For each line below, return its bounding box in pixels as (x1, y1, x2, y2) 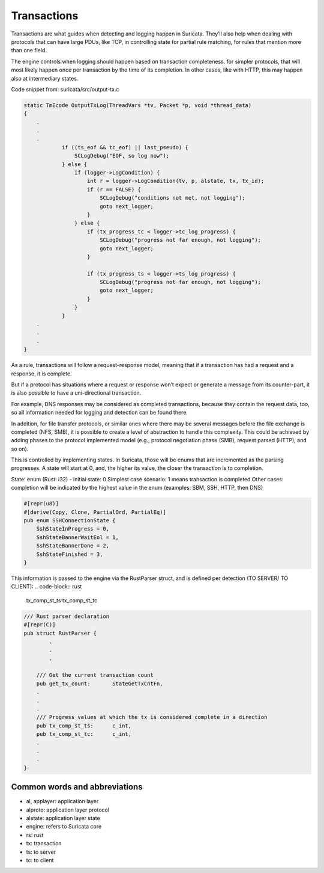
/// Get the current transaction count (36, 671, 154, 679)
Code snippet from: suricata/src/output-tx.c (11, 85, 119, 93)
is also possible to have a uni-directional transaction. (11, 389, 142, 396)
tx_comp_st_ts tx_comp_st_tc (26, 596, 98, 604)
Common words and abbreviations (11, 782, 143, 792)
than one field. (11, 47, 47, 54)
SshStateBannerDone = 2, (36, 542, 110, 549)
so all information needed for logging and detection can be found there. (11, 409, 188, 416)
